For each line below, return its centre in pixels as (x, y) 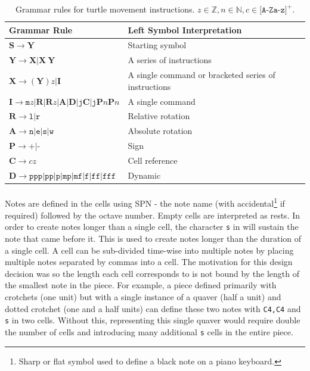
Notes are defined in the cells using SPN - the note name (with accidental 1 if (145, 202)
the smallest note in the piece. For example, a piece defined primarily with (141, 285)
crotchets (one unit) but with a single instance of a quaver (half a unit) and (143, 296)
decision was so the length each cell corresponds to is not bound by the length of (152, 273)
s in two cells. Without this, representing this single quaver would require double (153, 320)
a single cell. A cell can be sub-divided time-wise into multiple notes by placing (149, 250)
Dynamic (144, 175)
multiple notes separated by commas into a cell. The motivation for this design (149, 262)
